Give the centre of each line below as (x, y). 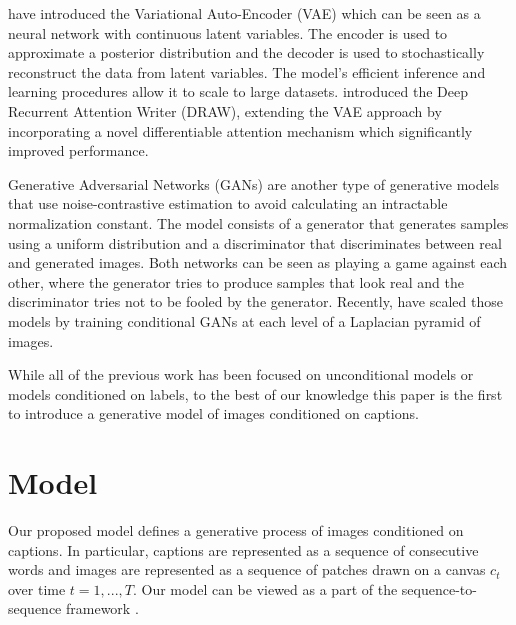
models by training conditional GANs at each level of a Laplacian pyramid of (244, 320)
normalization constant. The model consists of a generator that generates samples (258, 222)
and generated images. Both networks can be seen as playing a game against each (258, 262)
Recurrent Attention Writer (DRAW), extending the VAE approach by (225, 110)
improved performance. (78, 150)
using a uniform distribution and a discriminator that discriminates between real (255, 242)
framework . (102, 608)
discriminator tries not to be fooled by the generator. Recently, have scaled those (255, 301)
